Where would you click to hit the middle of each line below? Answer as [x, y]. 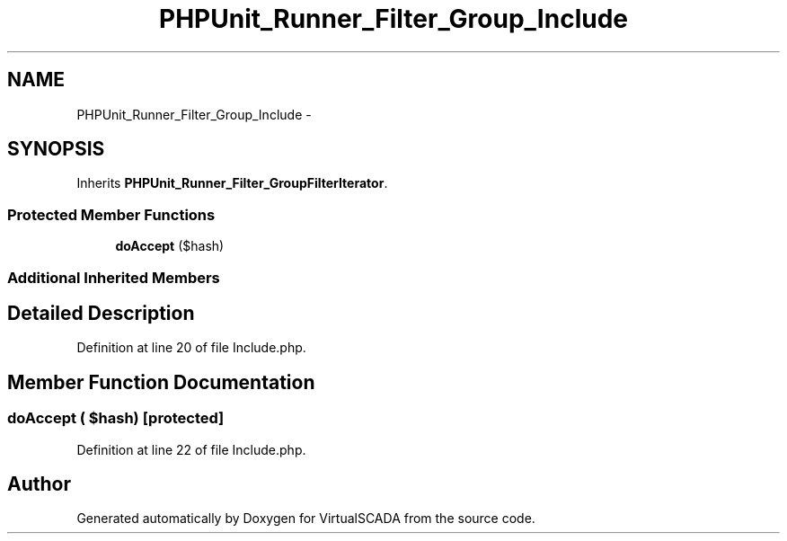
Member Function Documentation [161, 382]
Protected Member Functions [111, 214]
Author [39, 484]
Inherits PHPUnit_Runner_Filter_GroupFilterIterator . [232, 183]
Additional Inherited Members [114, 277]
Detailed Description [101, 313]
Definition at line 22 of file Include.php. [191, 449]
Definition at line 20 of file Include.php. [191, 348]
